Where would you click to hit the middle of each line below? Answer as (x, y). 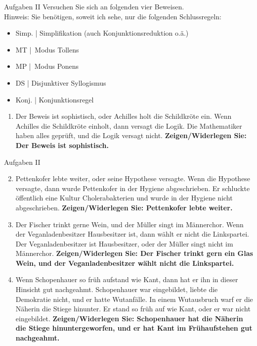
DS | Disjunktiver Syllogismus (61, 82)
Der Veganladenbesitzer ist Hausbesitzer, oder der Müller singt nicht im (124, 243)
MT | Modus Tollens (47, 49)
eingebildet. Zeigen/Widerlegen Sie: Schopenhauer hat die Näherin (129, 318)
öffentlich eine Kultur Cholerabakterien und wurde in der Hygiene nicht (124, 198)
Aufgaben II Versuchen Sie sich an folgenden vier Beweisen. (94, 6)
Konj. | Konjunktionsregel (55, 99)
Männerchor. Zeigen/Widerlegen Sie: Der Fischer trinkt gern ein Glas (134, 253)
